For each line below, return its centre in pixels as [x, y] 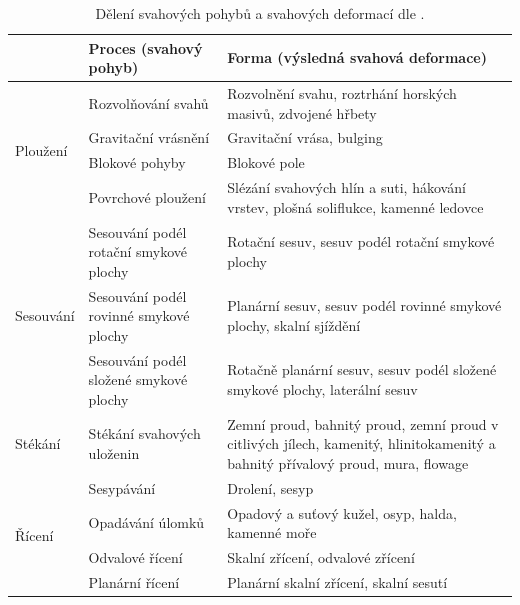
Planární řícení [134, 581]
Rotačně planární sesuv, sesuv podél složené [362, 369]
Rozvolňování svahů [148, 102]
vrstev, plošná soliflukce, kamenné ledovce [355, 206]
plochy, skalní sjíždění [294, 325]
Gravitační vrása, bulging [305, 137]
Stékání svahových [144, 433]
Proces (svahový [145, 47]
